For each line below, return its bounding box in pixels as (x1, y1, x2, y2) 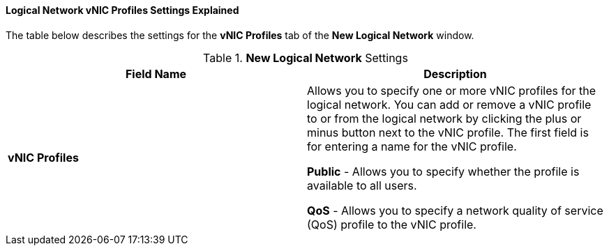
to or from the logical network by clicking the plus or (307, 111, 582, 125)
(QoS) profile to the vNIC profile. (307, 217, 476, 231)
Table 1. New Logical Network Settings (203, 50, 408, 65)
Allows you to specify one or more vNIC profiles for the (307, 83, 596, 98)
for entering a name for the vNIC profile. (307, 139, 517, 153)
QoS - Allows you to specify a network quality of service (307, 203, 603, 218)
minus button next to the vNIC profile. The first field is (307, 125, 589, 139)
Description (423, 66, 487, 81)
